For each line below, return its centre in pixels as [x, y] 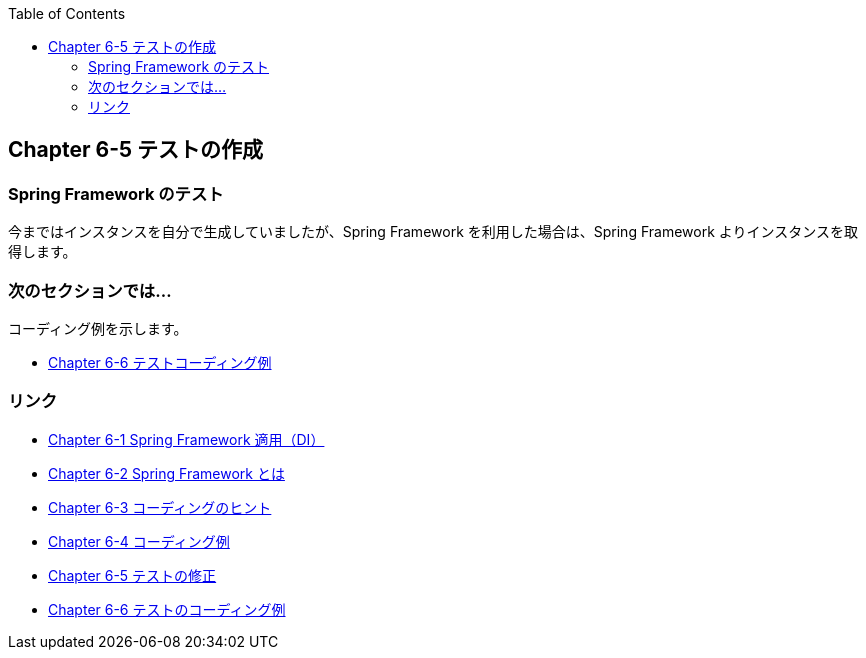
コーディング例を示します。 [98, 328]
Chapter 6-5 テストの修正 [132, 575]
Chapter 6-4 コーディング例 [139, 541]
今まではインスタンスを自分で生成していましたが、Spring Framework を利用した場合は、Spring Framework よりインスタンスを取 [433, 232]
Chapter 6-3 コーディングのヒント [160, 507]
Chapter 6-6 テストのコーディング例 [167, 609]
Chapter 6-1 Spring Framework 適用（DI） [186, 439]
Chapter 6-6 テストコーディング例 [160, 362]
